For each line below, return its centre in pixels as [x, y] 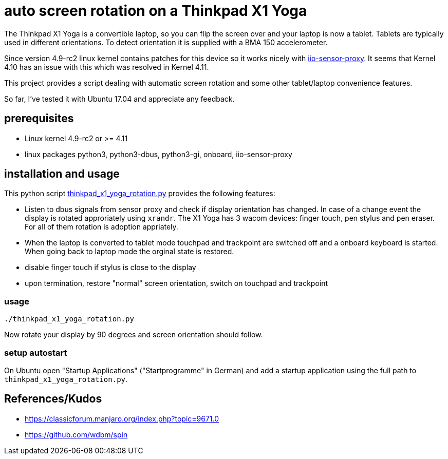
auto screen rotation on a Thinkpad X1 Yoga [156, 11]
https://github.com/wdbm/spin [76, 434]
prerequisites [39, 119]
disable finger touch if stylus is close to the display [110, 267]
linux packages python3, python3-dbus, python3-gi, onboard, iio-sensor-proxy [158, 154]
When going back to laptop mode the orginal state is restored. [129, 252]
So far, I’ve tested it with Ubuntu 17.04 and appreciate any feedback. [119, 99]
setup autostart [36, 352]
